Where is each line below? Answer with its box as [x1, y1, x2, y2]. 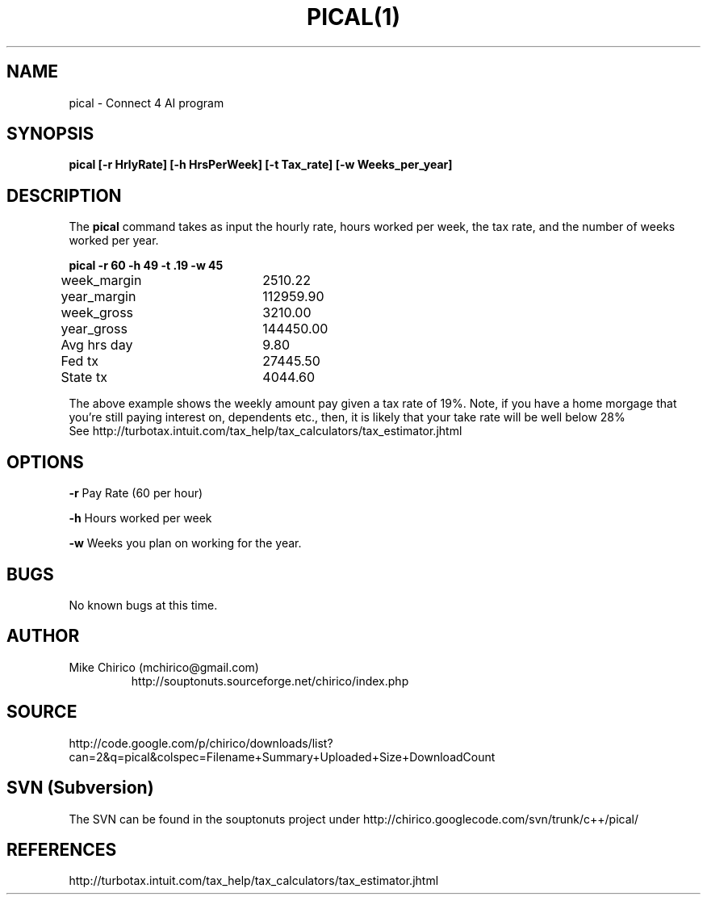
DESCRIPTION [6, 185, 122, 206]
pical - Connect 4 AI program [69, 95, 224, 110]
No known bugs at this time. [69, 597, 218, 612]
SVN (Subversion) [6, 777, 154, 798]
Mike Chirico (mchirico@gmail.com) [69, 660, 259, 674]
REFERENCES [6, 839, 117, 860]
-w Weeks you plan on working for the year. [69, 536, 302, 551]
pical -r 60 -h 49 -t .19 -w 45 [69, 258, 224, 273]
